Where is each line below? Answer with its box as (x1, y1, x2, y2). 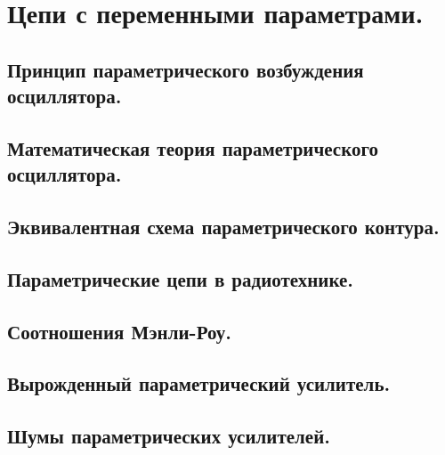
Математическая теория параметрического (7, 134, 379, 161)
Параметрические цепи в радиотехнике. (7, 264, 353, 292)
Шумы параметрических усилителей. (7, 422, 330, 450)
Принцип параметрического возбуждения (7, 55, 364, 83)
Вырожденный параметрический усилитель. (7, 370, 391, 397)
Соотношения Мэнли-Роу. (7, 317, 231, 345)
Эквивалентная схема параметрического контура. (7, 213, 440, 240)
